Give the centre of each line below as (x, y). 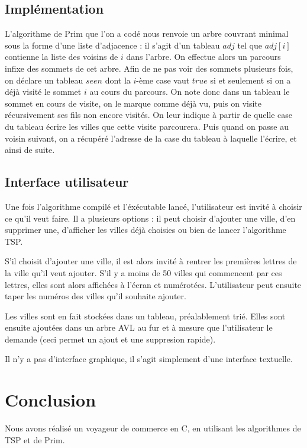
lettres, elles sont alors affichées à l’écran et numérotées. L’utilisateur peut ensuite (153, 284)
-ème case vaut (163, 80)
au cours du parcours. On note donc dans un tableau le (190, 92)
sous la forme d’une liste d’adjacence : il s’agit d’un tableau (112, 45)
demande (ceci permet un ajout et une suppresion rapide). (110, 339)
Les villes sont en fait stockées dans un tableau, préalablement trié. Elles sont (145, 316)
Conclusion (51, 400)
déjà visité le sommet (43, 92)
